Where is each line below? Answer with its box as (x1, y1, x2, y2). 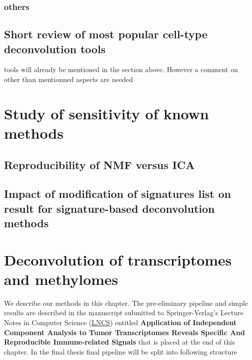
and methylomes (4, 269, 118, 289)
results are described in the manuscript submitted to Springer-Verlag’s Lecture (4, 307, 244, 318)
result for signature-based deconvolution (4, 200, 215, 216)
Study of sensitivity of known (4, 103, 209, 123)
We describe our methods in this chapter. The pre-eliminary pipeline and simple (4, 297, 248, 308)
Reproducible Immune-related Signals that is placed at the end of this (4, 337, 235, 347)
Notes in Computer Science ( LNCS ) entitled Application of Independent (4, 317, 237, 328)
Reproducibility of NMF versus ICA (4, 157, 195, 172)
